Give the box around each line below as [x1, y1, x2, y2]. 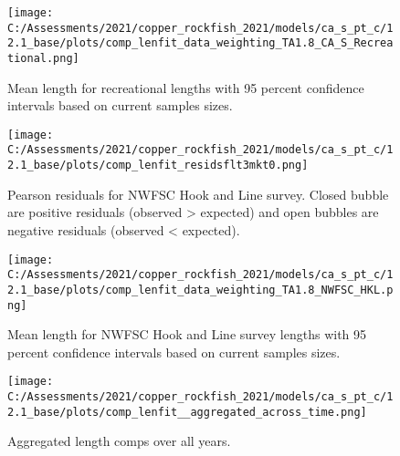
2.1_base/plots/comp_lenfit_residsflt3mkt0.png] [7, 159, 309, 172]
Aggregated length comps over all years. [7, 431, 231, 451]
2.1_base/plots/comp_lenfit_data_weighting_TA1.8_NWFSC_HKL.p [7, 283, 394, 296]
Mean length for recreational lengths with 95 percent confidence [7, 78, 364, 97]
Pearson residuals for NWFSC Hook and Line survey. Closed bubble [7, 184, 389, 203]
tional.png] [7, 51, 79, 65]
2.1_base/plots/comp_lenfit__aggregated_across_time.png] [7, 405, 367, 419]
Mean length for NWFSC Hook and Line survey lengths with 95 [7, 325, 367, 344]
